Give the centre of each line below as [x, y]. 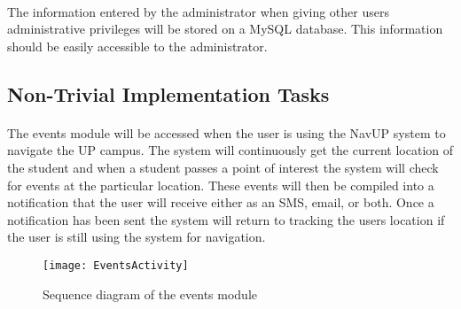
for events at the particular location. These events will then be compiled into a [221, 185]
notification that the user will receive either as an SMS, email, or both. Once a [221, 202]
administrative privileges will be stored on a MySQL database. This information [225, 29]
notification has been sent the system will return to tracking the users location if [226, 219]
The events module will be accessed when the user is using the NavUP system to [227, 132]
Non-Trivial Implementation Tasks [168, 93]
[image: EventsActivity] [116, 265]
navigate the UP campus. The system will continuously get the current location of [230, 150]
